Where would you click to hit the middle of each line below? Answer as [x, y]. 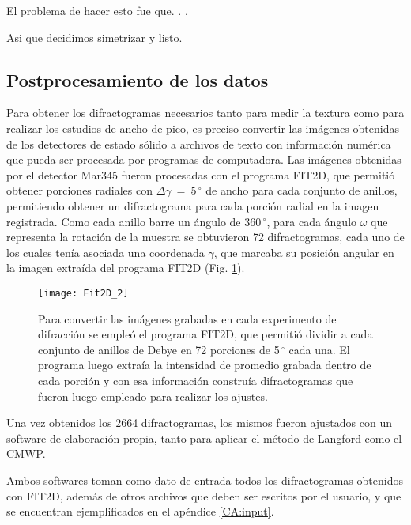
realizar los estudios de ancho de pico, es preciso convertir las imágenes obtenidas [203, 128]
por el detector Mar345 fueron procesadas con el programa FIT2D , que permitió [201, 174]
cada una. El [319, 349]
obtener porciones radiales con [79, 190]
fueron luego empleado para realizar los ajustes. [153, 396]
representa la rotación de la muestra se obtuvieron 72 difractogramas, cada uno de [205, 237]
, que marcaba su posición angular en [304, 252]
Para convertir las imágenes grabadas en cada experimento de [187, 318]
